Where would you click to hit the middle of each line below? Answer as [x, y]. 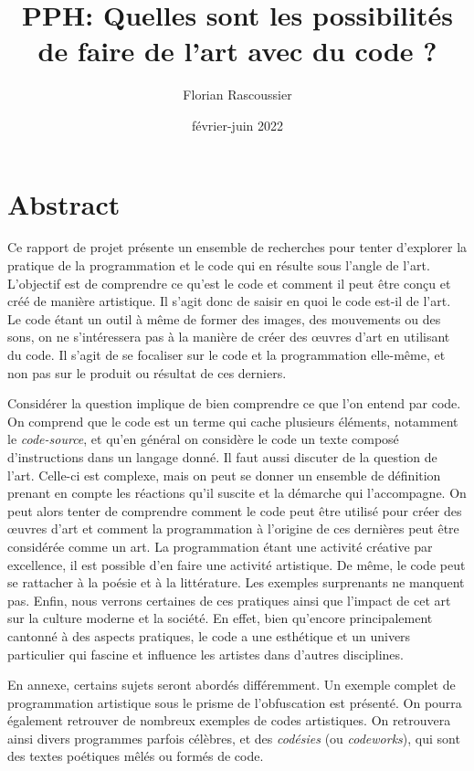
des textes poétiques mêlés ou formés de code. [136, 756]
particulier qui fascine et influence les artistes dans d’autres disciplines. [205, 654]
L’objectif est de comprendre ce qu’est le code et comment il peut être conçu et [229, 283]
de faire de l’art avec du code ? [237, 51]
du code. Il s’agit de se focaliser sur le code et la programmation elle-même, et [226, 354]
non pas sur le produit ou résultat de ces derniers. [147, 372]
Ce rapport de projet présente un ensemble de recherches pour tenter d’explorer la [237, 247]
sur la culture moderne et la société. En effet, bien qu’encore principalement [220, 618]
